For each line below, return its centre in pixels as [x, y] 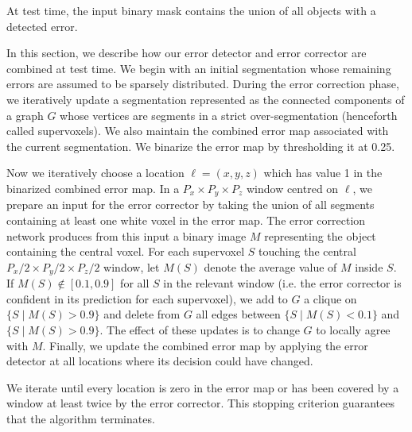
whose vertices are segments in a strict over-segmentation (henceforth [229, 115]
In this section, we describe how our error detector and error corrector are [187, 53]
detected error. [42, 26]
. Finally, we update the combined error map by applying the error [205, 345]
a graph [25, 115]
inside [369, 266]
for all [135, 283]
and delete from [142, 314]
